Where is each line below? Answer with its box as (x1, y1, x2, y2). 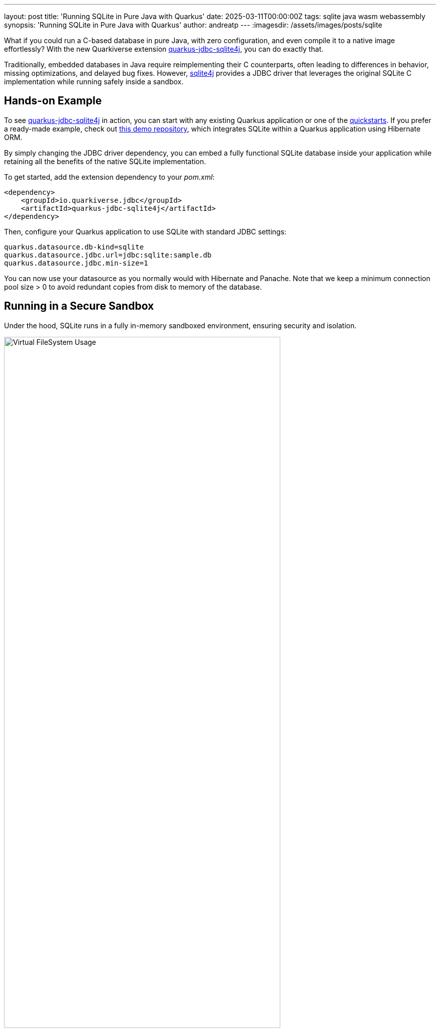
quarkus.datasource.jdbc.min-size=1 (4, 259, 148, 267)
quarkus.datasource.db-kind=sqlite (4, 242, 144, 251)
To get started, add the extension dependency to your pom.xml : (4, 172, 215, 181)
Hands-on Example (4, 94, 102, 107)
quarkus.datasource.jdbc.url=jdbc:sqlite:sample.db (4, 250, 212, 259)
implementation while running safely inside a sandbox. (4, 77, 184, 86)
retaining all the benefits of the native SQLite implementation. (4, 157, 206, 166)
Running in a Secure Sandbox (4, 300, 154, 313)
